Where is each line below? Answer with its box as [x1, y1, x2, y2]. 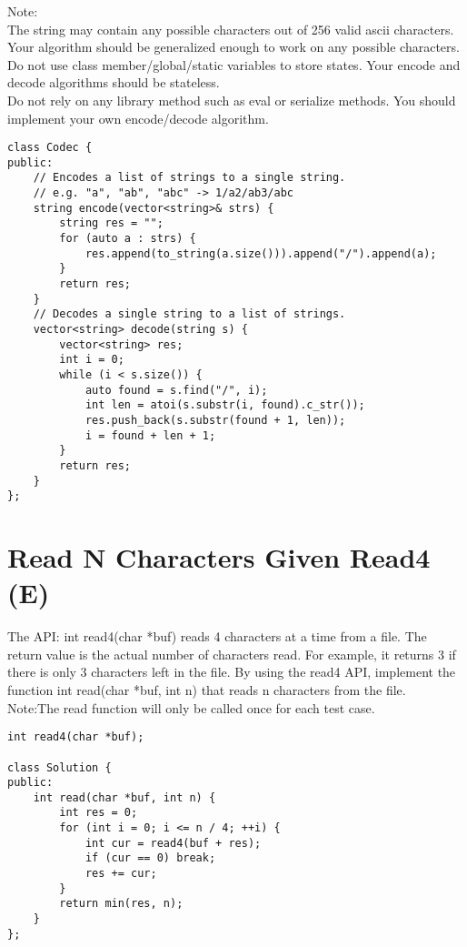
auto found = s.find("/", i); [84, 383, 268, 397]
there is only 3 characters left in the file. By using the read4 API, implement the [7, 662, 456, 681]
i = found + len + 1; [84, 428, 216, 442]
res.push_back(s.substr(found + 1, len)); [84, 413, 346, 427]
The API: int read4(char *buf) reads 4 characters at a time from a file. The [7, 627, 427, 646]
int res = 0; [59, 806, 138, 820]
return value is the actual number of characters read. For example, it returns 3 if [7, 644, 456, 663]
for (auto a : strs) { [59, 232, 196, 246]
